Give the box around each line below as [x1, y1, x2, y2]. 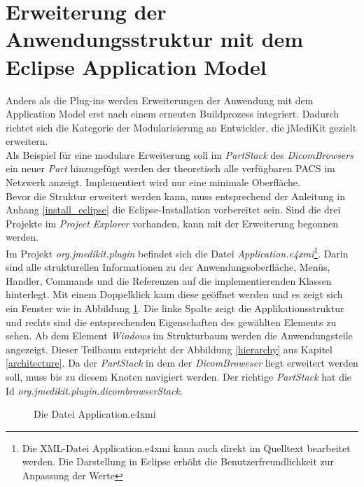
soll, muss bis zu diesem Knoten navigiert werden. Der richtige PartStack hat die [6, 369, 352, 384]
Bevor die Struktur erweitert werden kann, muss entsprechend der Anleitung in [6, 188, 345, 203]
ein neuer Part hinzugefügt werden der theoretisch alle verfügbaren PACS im [6, 161, 335, 176]
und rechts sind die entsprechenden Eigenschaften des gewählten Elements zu [6, 314, 337, 329]
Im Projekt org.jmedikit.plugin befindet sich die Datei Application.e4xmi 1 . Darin [6, 244, 349, 260]
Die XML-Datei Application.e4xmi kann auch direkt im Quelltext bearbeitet [22, 440, 351, 455]
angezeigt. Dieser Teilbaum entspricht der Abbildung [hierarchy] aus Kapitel [6, 341, 332, 356]
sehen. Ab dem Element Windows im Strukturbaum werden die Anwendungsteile [6, 328, 353, 343]
